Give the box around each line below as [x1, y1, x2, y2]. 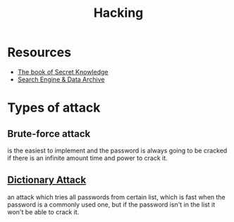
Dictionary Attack [7, 174, 87, 186]
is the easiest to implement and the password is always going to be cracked [7, 146, 228, 155]
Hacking [93, 5, 144, 21]
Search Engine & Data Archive [17, 75, 105, 84]
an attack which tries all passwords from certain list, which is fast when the [7, 192, 226, 201]
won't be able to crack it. [7, 207, 80, 216]
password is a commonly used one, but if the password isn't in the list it [7, 200, 216, 209]
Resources [7, 44, 72, 60]
